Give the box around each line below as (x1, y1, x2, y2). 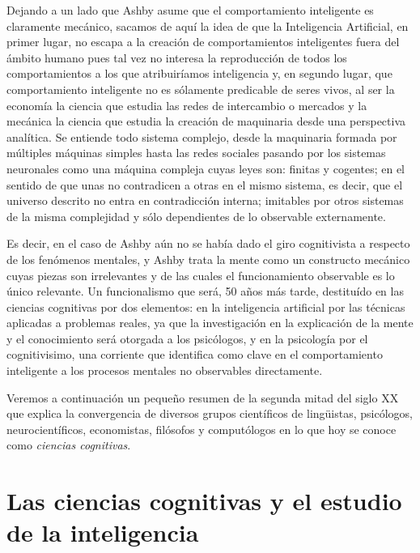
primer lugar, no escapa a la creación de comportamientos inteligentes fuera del (6, 33, 400, 50)
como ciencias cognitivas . (6, 436, 131, 453)
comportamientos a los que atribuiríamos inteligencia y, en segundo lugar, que (6, 65, 392, 82)
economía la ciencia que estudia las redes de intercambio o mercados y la (6, 96, 367, 113)
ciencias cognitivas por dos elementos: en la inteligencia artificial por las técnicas (6, 298, 405, 315)
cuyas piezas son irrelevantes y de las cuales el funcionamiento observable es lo (6, 266, 395, 283)
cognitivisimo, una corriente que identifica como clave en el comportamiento (6, 346, 383, 363)
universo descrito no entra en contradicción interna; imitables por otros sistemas (6, 192, 404, 209)
